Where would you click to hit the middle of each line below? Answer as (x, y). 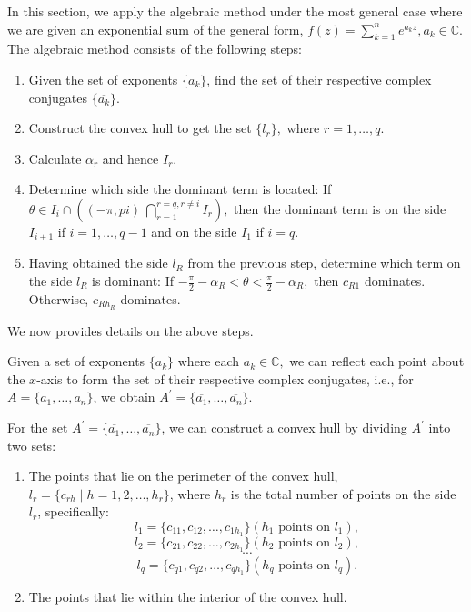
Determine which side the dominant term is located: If (180, 189)
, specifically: (73, 511)
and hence (130, 158)
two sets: (32, 445)
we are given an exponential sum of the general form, (155, 29)
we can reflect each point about (377, 361)
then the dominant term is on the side (340, 208)
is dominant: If (133, 280)
